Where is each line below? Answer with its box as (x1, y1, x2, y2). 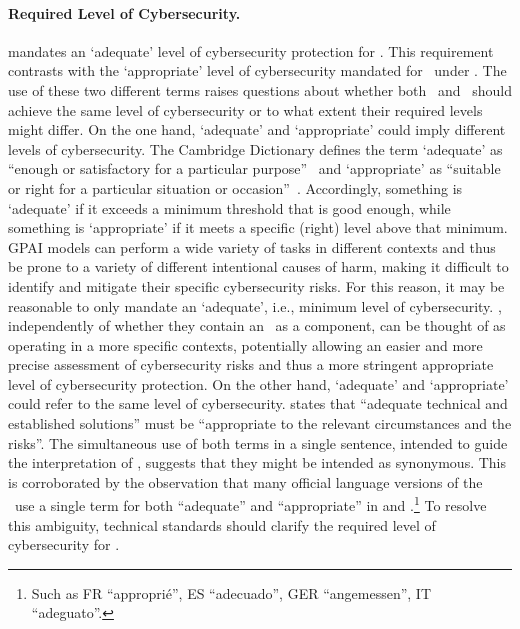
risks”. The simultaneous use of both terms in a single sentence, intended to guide (8, 432, 508, 453)
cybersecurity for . (8, 534, 120, 555)
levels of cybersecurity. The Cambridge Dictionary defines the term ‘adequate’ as (8, 138, 503, 159)
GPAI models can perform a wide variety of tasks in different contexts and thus (8, 236, 496, 257)
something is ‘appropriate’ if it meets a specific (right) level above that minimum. (8, 217, 508, 238)
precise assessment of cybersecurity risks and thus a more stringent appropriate (8, 354, 494, 375)
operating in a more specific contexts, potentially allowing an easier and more (8, 334, 483, 355)
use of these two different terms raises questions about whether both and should (8, 79, 512, 100)
